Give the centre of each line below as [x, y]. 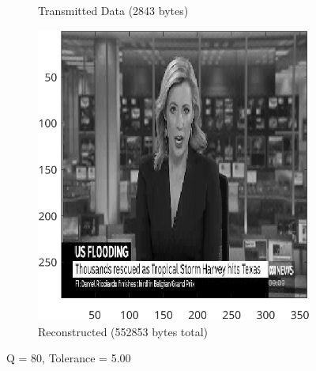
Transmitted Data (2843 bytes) [113, 10]
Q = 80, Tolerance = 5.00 [69, 358]
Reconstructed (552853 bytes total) [123, 331]
